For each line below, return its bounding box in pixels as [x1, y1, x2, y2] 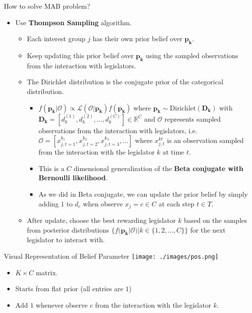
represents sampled [164, 113, 221, 124]
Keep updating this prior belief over [27, 50, 134, 60]
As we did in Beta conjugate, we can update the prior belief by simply [38, 188, 248, 199]
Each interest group [27, 33, 85, 44]
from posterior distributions [27, 224, 109, 235]
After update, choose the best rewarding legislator [27, 215, 176, 225]
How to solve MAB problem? [4, 1, 90, 11]
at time [163, 147, 185, 157]
